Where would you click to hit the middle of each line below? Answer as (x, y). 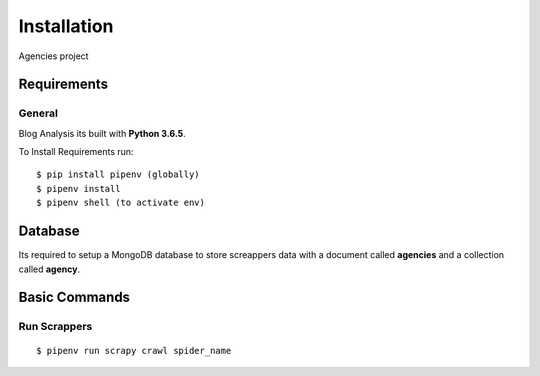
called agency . (49, 269)
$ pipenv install (78, 188)
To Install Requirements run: (76, 152)
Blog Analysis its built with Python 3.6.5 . (102, 133)
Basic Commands (74, 297)
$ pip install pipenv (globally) (118, 174)
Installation (66, 26)
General (38, 113)
